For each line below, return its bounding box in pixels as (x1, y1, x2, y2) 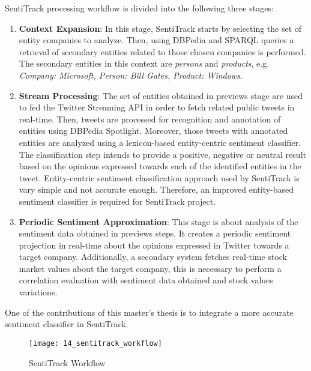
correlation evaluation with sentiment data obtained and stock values (19, 274, 273, 286)
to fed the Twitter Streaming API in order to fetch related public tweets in (19, 101, 295, 113)
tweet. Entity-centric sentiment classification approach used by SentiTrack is (19, 171, 300, 184)
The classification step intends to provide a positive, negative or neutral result (19, 148, 306, 160)
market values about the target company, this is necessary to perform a (19, 262, 282, 274)
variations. (19, 286, 58, 298)
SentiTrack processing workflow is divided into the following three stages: (5, 2, 274, 14)
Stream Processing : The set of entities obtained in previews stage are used (19, 89, 303, 101)
